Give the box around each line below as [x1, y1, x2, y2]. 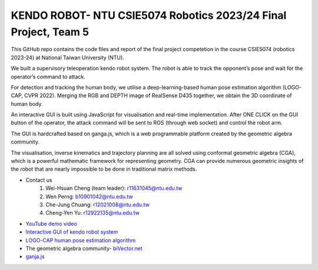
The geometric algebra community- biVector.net [25, 245, 143, 252]
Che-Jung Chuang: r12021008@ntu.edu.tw [45, 201, 150, 208]
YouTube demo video [25, 220, 78, 227]
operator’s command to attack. [11, 73, 85, 80]
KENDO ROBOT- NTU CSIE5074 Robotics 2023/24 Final [11, 9, 287, 22]
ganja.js [25, 253, 45, 260]
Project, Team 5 [11, 25, 90, 38]
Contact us [25, 176, 52, 184]
